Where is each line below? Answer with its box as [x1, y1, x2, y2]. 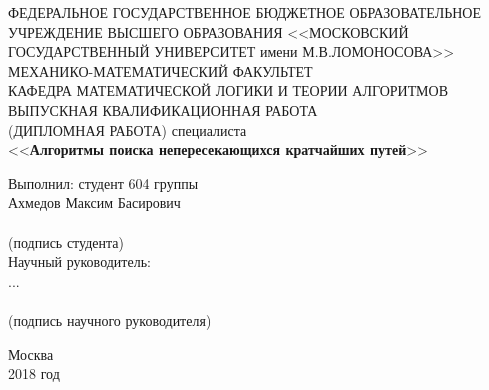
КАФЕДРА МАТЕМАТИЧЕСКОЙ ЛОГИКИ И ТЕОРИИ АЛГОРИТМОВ [8, 80, 448, 101]
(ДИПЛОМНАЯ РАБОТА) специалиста [8, 119, 247, 140]
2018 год [8, 363, 60, 384]
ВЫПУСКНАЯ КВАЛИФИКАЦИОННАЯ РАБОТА [8, 99, 318, 120]
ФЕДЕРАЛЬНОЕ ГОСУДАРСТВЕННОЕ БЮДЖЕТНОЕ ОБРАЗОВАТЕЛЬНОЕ [8, 2, 482, 22]
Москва [8, 343, 54, 364]
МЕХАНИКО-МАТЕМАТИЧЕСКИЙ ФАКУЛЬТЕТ [8, 60, 313, 81]
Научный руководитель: [8, 251, 151, 272]
